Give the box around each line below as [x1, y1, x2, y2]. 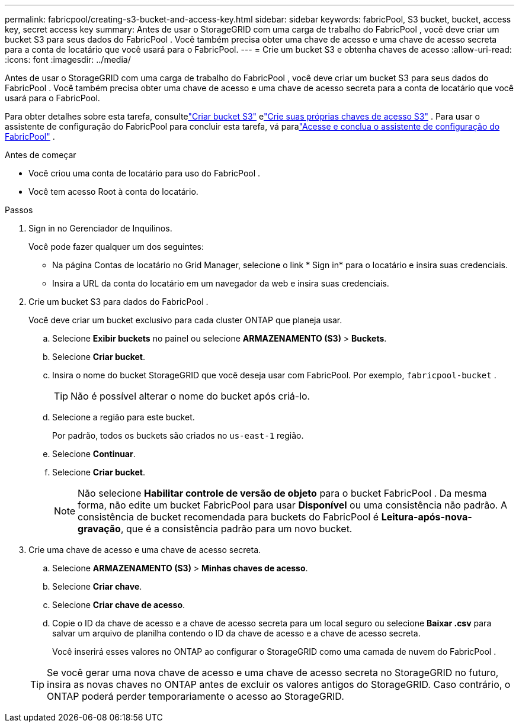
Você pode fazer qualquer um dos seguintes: [28, 242, 204, 252]
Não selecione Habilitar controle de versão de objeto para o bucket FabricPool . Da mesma [78, 487, 487, 499]
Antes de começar [5, 150, 76, 160]
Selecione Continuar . [52, 449, 136, 459]
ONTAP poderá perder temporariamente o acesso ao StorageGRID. [47, 690, 344, 702]
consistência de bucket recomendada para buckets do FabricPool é [78, 511, 379, 523]
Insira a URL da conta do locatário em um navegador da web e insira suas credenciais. [52, 278, 389, 288]
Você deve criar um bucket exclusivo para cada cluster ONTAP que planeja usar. [28, 315, 342, 325]
